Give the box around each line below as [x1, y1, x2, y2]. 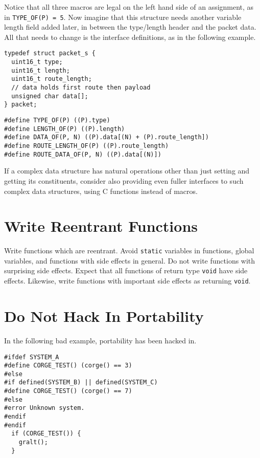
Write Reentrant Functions [4, 215, 198, 236]
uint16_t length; [11, 67, 70, 74]
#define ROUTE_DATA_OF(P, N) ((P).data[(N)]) [4, 150, 161, 158]
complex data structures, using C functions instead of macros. [4, 185, 198, 196]
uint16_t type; [11, 58, 63, 66]
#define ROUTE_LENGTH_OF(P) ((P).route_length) [4, 142, 169, 149]
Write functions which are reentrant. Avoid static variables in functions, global [4, 245, 254, 256]
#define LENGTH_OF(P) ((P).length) [4, 125, 125, 133]
